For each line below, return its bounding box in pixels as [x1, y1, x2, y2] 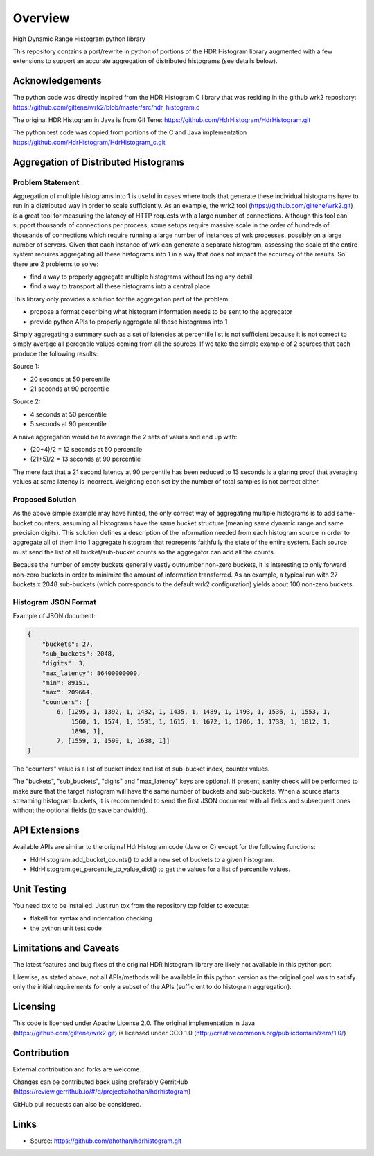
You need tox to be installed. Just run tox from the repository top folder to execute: [12, 901, 249, 909]
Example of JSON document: [12, 612, 96, 620]
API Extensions [12, 825, 80, 837]
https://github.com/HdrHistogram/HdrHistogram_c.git [12, 138, 166, 146]
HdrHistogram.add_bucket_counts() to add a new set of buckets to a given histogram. [30, 855, 275, 864]
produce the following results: [12, 349, 98, 358]
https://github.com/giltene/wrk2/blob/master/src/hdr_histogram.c [12, 103, 200, 111]
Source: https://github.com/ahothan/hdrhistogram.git [30, 1137, 182, 1145]
